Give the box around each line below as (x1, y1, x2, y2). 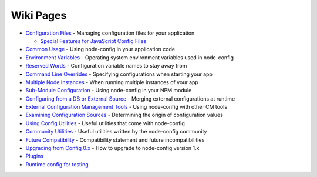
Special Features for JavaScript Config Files (40, 37, 147, 44)
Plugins (25, 153, 44, 160)
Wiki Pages (11, 9, 67, 22)
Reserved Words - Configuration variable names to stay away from (25, 62, 187, 69)
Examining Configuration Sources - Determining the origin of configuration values (25, 112, 223, 119)
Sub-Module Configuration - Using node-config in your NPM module (25, 87, 192, 94)
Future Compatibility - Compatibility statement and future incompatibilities (25, 136, 205, 143)
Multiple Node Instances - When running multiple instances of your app (25, 78, 199, 85)
